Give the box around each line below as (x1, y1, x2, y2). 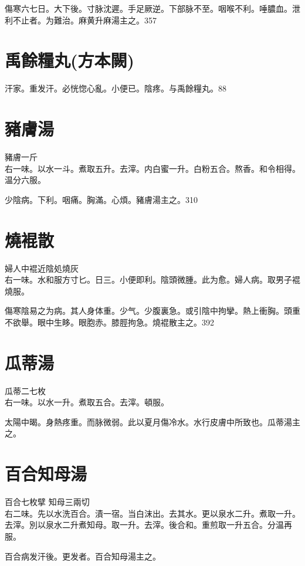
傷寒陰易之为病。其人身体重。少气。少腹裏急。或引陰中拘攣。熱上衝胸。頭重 (5, 304, 300, 317)
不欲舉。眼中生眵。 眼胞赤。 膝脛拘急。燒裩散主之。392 (5, 316, 214, 328)
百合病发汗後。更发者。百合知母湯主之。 (5, 550, 161, 562)
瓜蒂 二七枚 (5, 384, 46, 396)
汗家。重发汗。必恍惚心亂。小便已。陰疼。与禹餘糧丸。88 (5, 82, 226, 94)
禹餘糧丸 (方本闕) (5, 48, 135, 72)
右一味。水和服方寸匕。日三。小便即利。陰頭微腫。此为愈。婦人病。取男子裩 (5, 273, 300, 286)
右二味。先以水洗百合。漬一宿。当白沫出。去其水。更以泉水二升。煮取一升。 (5, 507, 300, 519)
